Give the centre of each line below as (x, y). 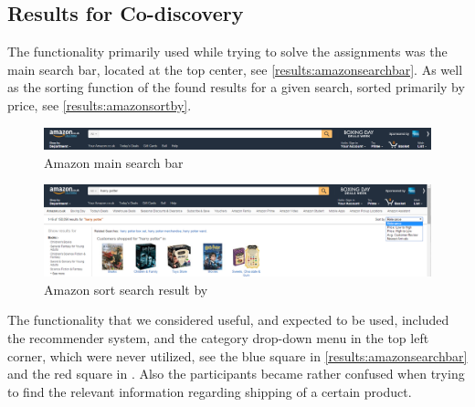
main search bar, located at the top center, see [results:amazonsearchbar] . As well (235, 69)
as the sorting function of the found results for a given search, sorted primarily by (236, 87)
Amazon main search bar (114, 162)
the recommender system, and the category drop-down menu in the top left (218, 338)
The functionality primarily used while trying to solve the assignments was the (227, 52)
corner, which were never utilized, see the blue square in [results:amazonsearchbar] (237, 355)
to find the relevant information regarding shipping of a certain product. (210, 391)
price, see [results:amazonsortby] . (100, 104)
